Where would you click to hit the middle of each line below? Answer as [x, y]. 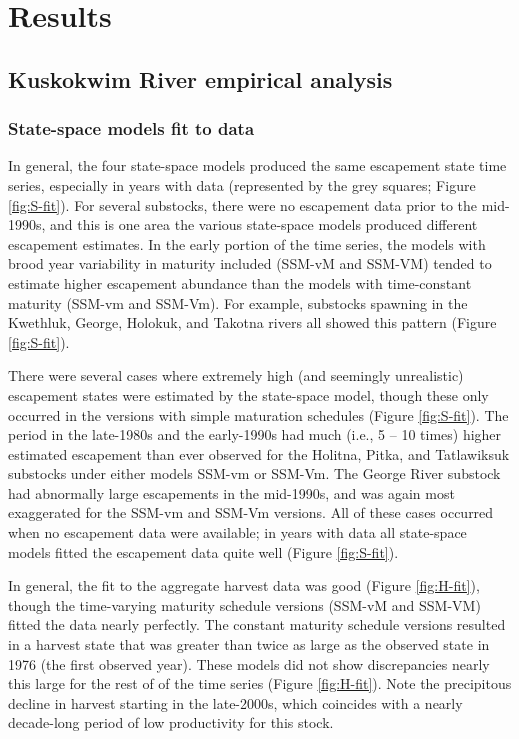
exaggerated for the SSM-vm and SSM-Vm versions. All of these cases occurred [251, 512]
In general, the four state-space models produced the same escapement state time [257, 165]
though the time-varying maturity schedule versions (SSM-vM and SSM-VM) [244, 604]
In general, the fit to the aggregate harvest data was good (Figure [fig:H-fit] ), [244, 585]
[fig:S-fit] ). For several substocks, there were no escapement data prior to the [243, 204]
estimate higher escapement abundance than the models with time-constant [240, 282]
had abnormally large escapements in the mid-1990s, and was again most [231, 492]
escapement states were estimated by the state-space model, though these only [248, 394]
